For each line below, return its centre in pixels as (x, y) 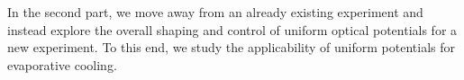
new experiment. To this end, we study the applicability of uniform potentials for (231, 47)
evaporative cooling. (62, 64)
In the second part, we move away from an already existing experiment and (215, 12)
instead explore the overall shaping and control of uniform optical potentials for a (232, 29)
